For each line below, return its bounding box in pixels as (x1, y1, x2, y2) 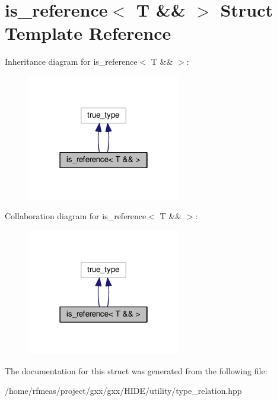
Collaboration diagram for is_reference (5, 210, 147, 222)
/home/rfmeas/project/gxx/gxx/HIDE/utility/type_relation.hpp (5, 384, 242, 397)
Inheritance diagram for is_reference (5, 55, 138, 68)
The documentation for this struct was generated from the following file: (5, 364, 268, 377)
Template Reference (5, 21, 171, 45)
